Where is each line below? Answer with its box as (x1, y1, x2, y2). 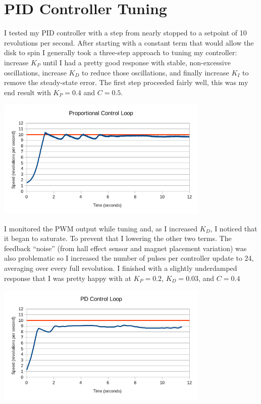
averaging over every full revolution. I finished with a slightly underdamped (4, 262, 237, 273)
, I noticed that (210, 223, 257, 233)
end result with (4, 87, 51, 97)
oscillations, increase (4, 67, 67, 77)
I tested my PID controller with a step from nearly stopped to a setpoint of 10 (4, 27, 247, 38)
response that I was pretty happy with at (4, 272, 131, 283)
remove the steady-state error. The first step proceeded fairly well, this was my (4, 77, 248, 88)
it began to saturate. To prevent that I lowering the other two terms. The (4, 233, 232, 244)
